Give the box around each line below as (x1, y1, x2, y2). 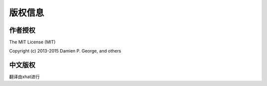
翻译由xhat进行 (9, 74, 40, 80)
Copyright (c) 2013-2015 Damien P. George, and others (9, 48, 121, 54)
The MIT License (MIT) (9, 39, 56, 45)
